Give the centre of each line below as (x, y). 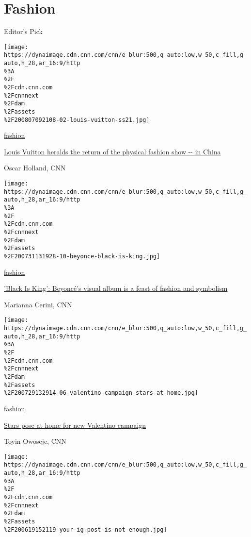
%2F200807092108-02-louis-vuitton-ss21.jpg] (77, 120)
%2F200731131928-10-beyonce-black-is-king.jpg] (82, 256)
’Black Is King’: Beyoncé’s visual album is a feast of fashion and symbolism (116, 288)
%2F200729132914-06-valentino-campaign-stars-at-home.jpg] (101, 393)
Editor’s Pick (23, 31)
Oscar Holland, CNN (35, 168)
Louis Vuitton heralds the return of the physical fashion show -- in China (112, 151)
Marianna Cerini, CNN (38, 304)
